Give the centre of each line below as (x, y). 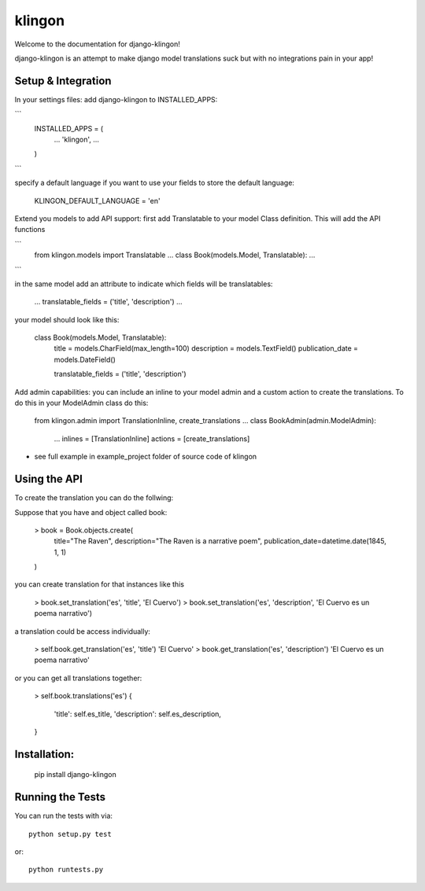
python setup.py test (70, 834)
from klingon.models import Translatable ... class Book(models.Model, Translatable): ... (175, 255)
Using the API (48, 479)
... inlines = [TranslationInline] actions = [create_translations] (152, 438)
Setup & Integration (63, 81)
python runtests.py (66, 870)
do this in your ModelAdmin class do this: (81, 403)
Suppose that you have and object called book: (91, 512)
